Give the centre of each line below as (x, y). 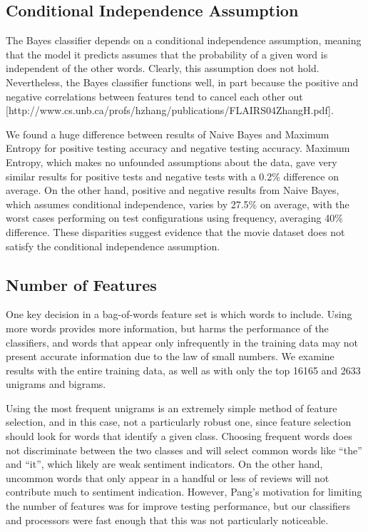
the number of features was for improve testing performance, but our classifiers (178, 506)
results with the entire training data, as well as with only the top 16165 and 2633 (183, 370)
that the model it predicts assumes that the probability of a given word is (167, 54)
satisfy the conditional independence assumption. (113, 246)
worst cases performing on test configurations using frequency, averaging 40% (174, 218)
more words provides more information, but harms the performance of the (167, 328)
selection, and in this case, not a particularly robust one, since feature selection (179, 422)
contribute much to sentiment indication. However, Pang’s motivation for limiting (184, 492)
